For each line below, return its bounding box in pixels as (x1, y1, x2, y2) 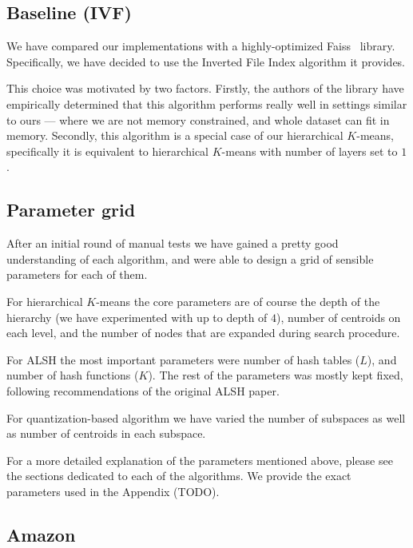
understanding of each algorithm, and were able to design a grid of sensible (6, 250, 374, 267)
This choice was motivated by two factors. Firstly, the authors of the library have (6, 80, 404, 97)
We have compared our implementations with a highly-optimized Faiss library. (6, 38, 395, 54)
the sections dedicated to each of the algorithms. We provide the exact (6, 467, 351, 484)
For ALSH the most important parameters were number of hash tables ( (6, 351, 360, 367)
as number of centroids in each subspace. (6, 425, 206, 442)
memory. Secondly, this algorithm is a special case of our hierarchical (6, 127, 344, 144)
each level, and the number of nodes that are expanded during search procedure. (6, 324, 400, 341)
